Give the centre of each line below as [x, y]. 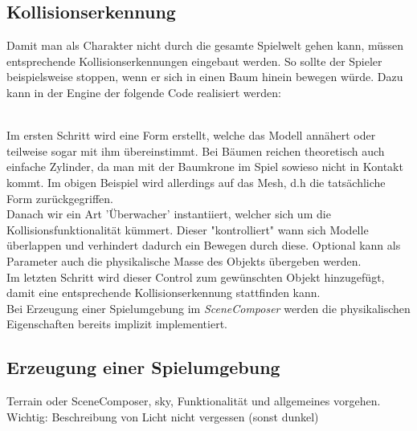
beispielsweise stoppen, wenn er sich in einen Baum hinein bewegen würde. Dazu [205, 77]
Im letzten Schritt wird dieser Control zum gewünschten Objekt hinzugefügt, [196, 276]
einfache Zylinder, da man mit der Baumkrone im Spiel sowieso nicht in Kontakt [205, 167]
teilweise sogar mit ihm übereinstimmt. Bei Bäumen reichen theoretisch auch [196, 150]
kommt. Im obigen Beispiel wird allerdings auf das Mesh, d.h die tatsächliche [196, 182]
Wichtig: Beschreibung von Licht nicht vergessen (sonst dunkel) [163, 416]
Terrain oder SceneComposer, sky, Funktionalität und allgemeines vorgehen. [194, 401]
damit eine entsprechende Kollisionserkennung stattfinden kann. [164, 293]
